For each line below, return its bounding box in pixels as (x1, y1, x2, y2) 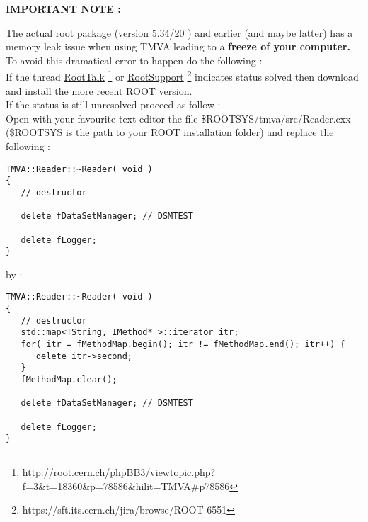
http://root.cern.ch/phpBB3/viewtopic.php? (22, 464, 216, 479)
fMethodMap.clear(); (21, 375, 117, 385)
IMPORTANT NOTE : (6, 1, 121, 16)
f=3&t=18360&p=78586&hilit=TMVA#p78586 (22, 478, 230, 493)
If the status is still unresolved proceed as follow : (6, 97, 221, 112)
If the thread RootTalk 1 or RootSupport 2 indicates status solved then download (6, 67, 359, 84)
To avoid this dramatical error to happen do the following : (6, 52, 263, 67)
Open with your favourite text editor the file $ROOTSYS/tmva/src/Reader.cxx (6, 110, 351, 125)
